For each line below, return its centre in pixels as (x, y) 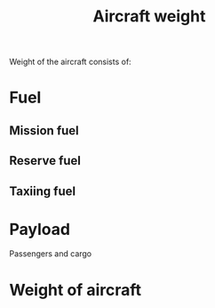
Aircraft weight (149, 16)
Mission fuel (44, 130)
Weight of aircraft (76, 290)
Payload (40, 229)
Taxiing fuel (43, 191)
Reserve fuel (45, 161)
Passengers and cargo (51, 254)
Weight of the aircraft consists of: (70, 62)
